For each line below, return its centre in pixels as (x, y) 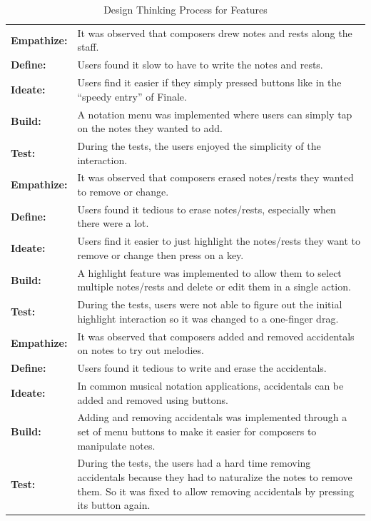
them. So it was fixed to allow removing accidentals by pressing (216, 491)
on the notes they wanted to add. (150, 128)
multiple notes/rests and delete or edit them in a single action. (214, 287)
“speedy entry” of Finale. (132, 96)
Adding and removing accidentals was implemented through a (212, 417)
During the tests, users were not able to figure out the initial (210, 304)
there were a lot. (113, 223)
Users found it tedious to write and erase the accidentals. (202, 368)
